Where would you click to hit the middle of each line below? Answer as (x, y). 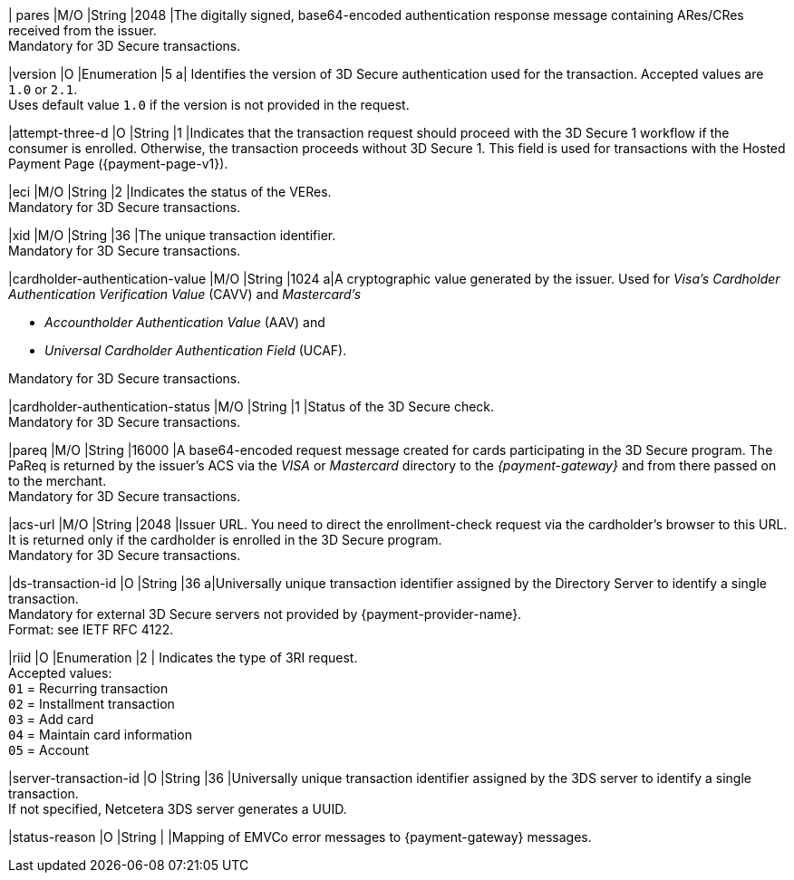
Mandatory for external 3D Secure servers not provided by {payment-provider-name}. (265, 614)
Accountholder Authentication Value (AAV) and (185, 322)
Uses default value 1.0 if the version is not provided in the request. (209, 105)
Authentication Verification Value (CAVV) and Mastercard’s (185, 294)
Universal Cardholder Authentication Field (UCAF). (196, 350)
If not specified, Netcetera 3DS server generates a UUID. (178, 809)
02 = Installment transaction (92, 704)
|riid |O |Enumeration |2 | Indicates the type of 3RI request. (183, 658)
